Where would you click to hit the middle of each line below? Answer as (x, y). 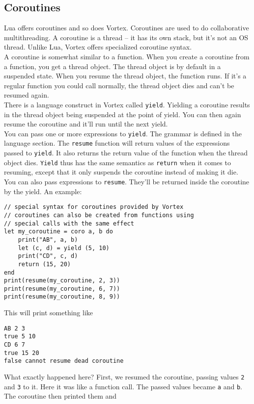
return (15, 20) (44, 264)
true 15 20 (22, 353)
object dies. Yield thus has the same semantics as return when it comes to (117, 162)
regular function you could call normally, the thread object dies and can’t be (119, 85)
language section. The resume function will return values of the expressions (117, 143)
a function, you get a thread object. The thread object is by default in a (113, 66)
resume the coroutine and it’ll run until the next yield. (86, 124)
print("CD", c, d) (48, 256)
